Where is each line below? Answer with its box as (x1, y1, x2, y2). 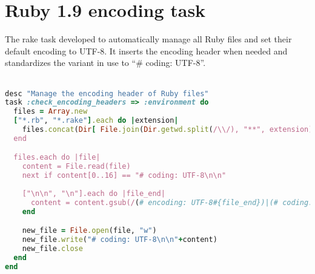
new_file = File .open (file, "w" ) (22, 226, 157, 235)
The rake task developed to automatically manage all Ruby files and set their (5, 33, 292, 45)
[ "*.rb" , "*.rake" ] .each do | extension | (13, 116, 179, 125)
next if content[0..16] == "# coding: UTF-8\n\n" (22, 171, 227, 180)
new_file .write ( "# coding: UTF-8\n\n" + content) (22, 235, 217, 244)
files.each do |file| (13, 153, 101, 162)
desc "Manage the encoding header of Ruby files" (5, 89, 209, 98)
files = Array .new (13, 107, 88, 116)
